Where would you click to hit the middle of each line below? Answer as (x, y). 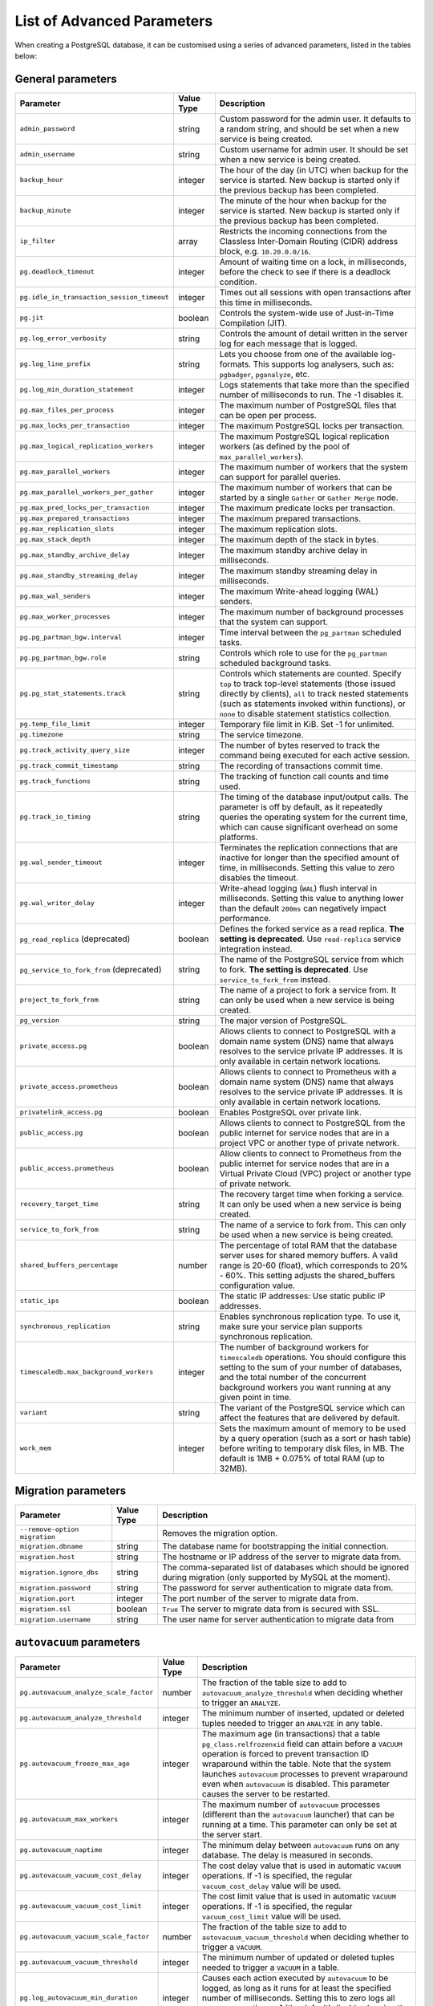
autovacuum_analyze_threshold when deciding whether (303, 1692)
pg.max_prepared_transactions (75, 519)
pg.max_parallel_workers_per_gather (87, 492)
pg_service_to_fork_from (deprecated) (91, 969)
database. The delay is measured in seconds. (287, 1855)
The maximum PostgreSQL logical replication (304, 436)
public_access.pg (51, 1133)
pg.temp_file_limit (55, 724)
